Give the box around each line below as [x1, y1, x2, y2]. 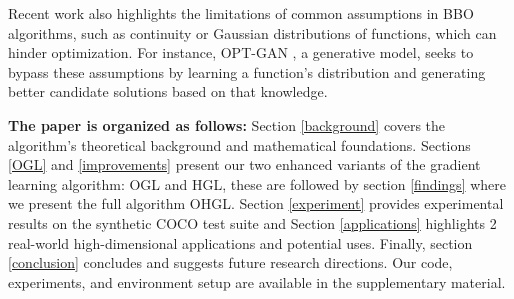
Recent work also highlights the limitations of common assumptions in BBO [8, 3, 474, 23]
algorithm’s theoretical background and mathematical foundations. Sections [8, 134, 471, 155]
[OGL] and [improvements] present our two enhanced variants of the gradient [8, 154, 481, 175]
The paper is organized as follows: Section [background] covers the [8, 114, 446, 135]
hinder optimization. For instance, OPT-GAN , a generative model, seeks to [8, 42, 474, 63]
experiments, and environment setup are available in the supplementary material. [8, 271, 506, 292]
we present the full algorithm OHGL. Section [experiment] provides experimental [8, 193, 504, 214]
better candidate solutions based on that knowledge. [8, 81, 328, 102]
